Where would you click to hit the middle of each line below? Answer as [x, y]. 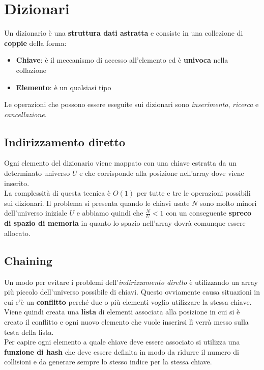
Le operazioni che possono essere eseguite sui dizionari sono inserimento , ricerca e [131, 104]
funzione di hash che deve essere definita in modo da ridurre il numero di [122, 351]
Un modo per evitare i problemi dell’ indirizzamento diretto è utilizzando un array [131, 282]
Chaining [28, 260]
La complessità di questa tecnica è [57, 193]
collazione [31, 70]
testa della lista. [29, 332]
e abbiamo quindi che [110, 213]
